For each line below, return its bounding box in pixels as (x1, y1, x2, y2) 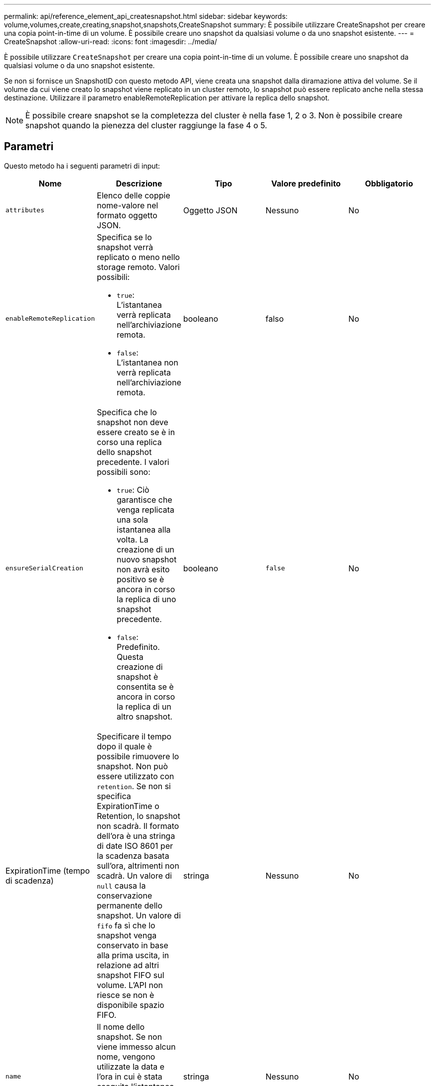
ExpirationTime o (97, 801, 159, 811)
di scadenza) (5, 875, 54, 886)
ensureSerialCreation (5, 564, 83, 572)
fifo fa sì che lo (97, 920, 155, 930)
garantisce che (117, 494, 172, 505)
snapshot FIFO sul (97, 970, 164, 980)
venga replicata (117, 504, 174, 515)
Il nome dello (97, 1021, 145, 1032)
